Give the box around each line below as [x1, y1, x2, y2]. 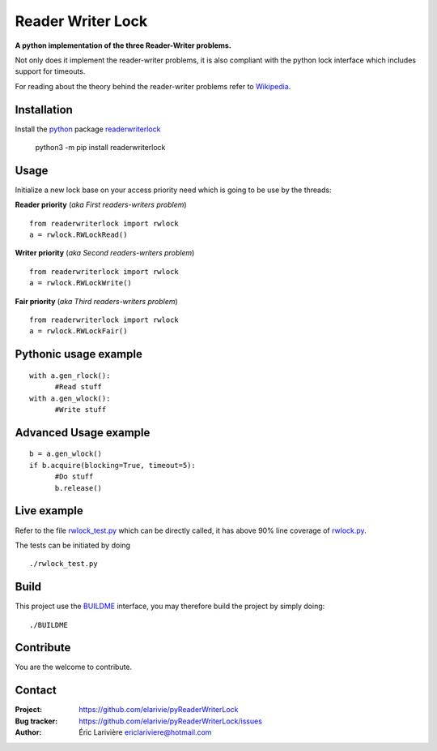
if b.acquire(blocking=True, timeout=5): [29, 461, 196, 470]
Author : [15, 727, 42, 737]
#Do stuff [54, 472, 94, 482]
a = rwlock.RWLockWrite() [29, 278, 133, 288]
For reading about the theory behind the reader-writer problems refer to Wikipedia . [15, 81, 291, 91]
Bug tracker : [15, 716, 58, 726]
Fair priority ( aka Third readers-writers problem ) [15, 296, 178, 306]
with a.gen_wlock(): [29, 393, 111, 403]
